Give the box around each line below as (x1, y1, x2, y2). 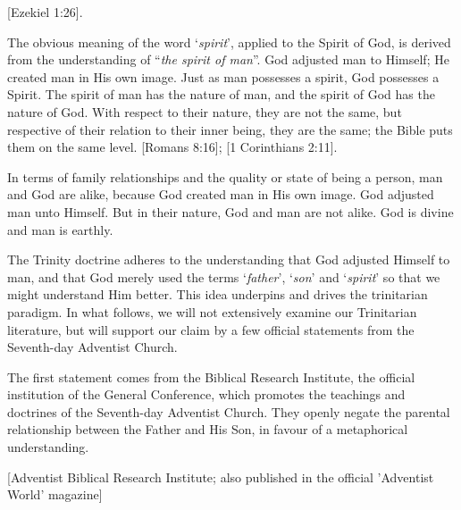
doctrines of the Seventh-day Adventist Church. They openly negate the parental (7, 402, 450, 421)
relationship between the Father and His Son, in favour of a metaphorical (7, 420, 408, 439)
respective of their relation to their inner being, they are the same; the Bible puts (7, 120, 453, 138)
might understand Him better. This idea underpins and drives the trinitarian (7, 285, 428, 304)
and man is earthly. (7, 220, 113, 238)
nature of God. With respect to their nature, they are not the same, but (7, 102, 402, 121)
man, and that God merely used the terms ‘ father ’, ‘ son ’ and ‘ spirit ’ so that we (7, 267, 440, 286)
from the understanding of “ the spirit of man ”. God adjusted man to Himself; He (7, 50, 449, 69)
